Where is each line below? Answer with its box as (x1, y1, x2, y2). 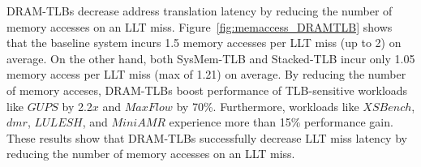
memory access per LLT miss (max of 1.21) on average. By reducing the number (6, 66, 406, 83)
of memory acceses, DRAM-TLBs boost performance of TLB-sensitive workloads (6, 81, 408, 98)
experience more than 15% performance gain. (169, 113, 393, 131)
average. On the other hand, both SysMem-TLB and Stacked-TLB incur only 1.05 (6, 49, 415, 66)
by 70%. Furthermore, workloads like (176, 97, 359, 114)
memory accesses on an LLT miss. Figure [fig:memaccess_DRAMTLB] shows (6, 18, 393, 35)
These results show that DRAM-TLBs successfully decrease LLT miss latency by (6, 129, 407, 146)
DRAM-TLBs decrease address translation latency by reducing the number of (6, 2, 393, 19)
